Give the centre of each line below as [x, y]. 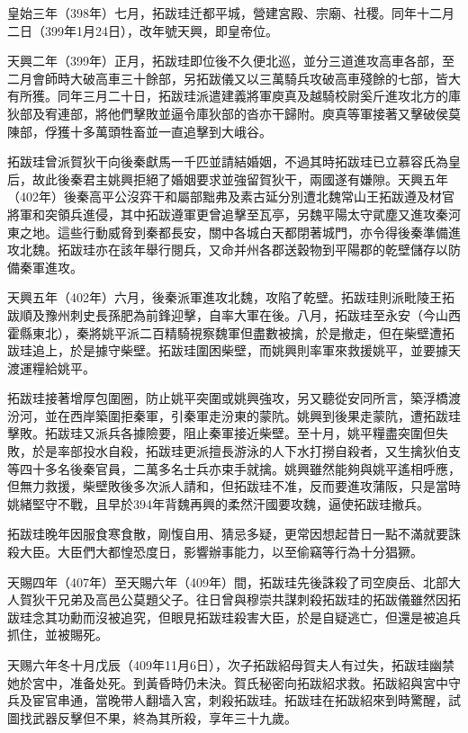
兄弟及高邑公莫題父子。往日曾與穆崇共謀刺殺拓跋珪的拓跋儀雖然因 [252, 599]
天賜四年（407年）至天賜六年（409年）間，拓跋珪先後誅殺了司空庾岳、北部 [228, 581]
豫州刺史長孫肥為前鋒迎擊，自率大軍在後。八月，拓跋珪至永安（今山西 [252, 314]
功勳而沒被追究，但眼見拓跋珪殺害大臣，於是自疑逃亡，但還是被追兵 [259, 617]
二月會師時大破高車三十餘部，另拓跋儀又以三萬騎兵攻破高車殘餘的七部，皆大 [234, 78]
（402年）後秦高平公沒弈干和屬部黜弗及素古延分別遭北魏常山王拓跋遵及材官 [231, 197]
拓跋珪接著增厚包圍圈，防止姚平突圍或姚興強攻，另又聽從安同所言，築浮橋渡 [234, 398]
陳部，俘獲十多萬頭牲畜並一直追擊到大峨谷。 [139, 131]
